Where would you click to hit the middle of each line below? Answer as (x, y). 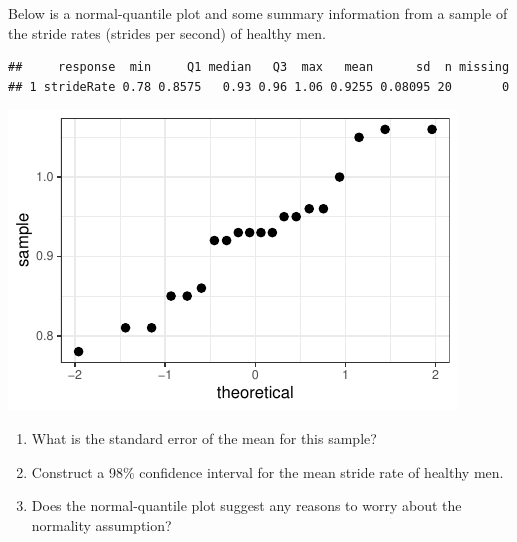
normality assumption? (101, 524)
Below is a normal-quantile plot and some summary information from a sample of (258, 13)
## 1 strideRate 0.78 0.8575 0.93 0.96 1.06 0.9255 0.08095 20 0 (259, 86)
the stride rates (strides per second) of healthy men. (167, 32)
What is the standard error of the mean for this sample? (204, 437)
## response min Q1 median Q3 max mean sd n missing (259, 67)
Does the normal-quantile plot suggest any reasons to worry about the (246, 505)
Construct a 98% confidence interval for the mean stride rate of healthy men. (267, 471)
